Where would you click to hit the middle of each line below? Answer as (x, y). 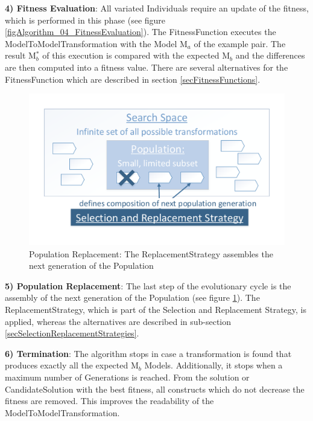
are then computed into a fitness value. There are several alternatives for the (147, 67)
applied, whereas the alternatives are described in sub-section (118, 321)
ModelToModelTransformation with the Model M (96, 43)
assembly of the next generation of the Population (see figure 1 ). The (132, 297)
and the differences (270, 55)
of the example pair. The (240, 43)
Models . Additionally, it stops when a (213, 365)
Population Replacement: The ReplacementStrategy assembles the (151, 253)
